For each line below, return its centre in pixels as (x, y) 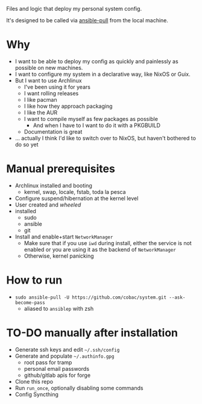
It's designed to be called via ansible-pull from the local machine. (87, 20)
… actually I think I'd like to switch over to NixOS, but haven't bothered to (105, 138)
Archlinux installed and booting (53, 185)
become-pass (30, 303)
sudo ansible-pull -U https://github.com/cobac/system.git (91, 297)
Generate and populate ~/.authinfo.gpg (65, 356)
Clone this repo (34, 381)
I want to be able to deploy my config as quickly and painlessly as (97, 61)
